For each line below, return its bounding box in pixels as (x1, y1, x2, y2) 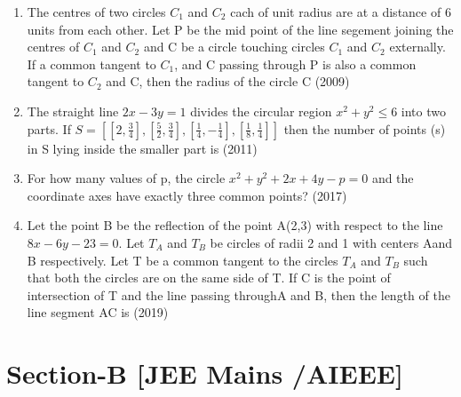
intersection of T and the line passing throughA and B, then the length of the (27, 285, 450, 304)
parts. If (27, 119, 71, 138)
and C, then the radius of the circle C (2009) (106, 72, 350, 91)
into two (401, 101, 446, 120)
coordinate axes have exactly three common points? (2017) (27, 186, 347, 204)
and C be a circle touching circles (143, 37, 325, 56)
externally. (389, 37, 446, 56)
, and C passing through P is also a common (174, 54, 417, 73)
